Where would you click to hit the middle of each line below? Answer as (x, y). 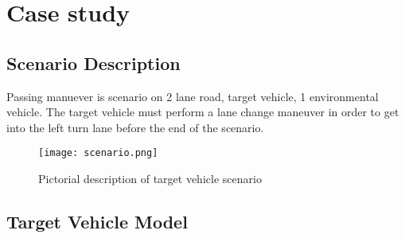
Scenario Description (93, 62)
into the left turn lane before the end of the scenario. (135, 127)
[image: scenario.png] (98, 153)
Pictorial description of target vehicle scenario (150, 179)
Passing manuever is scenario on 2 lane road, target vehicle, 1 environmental (193, 96)
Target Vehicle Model (97, 221)
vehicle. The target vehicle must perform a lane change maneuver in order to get (203, 112)
